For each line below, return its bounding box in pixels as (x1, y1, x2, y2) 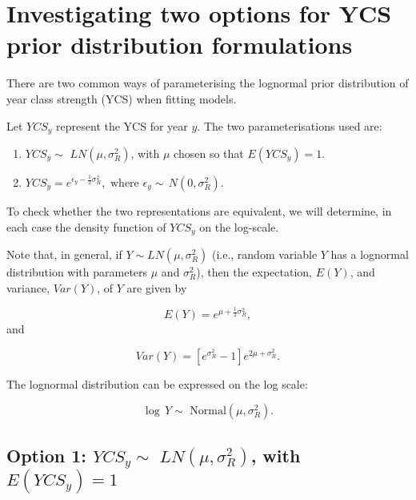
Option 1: (6, 442, 86, 467)
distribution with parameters (6, 264, 148, 280)
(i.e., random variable (211, 246, 318, 262)
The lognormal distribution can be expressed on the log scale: (6, 375, 308, 392)
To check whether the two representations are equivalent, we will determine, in (6, 202, 392, 219)
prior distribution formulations (6, 28, 353, 61)
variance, (6, 279, 50, 296)
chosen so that (174, 144, 244, 161)
